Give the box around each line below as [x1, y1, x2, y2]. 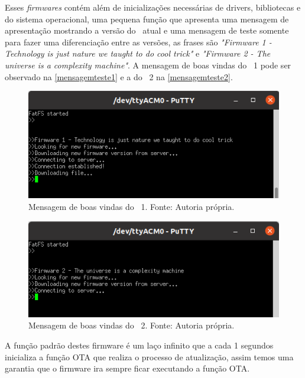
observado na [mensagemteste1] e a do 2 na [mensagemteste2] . [5, 70, 233, 83]
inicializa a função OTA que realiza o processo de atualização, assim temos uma [5, 350, 294, 363]
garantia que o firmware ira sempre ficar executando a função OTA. [5, 362, 250, 374]
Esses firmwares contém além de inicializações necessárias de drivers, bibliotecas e [5, 1, 301, 13]
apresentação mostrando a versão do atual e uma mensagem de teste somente [5, 24, 289, 37]
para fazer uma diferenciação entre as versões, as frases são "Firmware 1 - [5, 35, 272, 48]
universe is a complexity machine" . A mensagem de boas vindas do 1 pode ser [5, 58, 291, 71]
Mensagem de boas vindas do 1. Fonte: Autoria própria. [28, 200, 235, 213]
